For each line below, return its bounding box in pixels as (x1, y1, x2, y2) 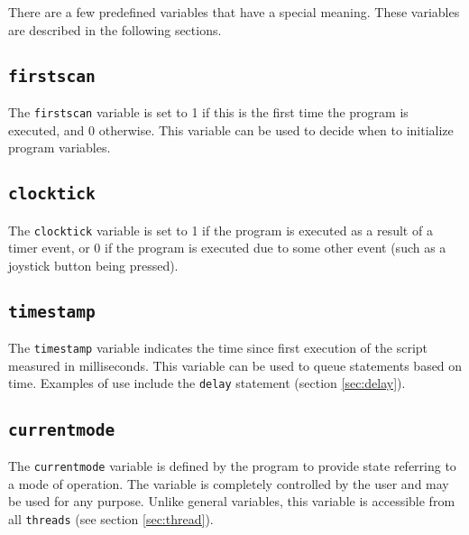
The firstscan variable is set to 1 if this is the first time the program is (8, 102, 409, 121)
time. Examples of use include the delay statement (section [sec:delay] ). (8, 374, 406, 392)
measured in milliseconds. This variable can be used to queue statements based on (8, 355, 463, 374)
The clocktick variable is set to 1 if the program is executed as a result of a (8, 220, 433, 239)
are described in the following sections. (8, 20, 222, 39)
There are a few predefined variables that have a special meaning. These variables (8, 3, 460, 21)
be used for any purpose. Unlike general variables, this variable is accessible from (8, 492, 455, 511)
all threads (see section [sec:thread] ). (8, 509, 214, 528)
